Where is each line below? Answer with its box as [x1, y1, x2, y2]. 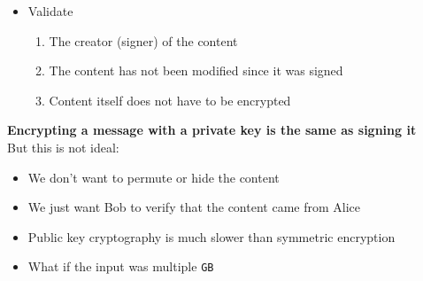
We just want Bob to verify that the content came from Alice [27, 198, 360, 216]
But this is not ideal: [7, 137, 119, 156]
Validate [27, 2, 73, 20]
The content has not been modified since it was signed [49, 61, 343, 80]
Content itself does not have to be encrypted [49, 90, 291, 109]
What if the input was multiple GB [27, 257, 214, 276]
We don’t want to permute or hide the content [27, 168, 280, 186]
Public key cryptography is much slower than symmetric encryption [27, 227, 396, 246]
